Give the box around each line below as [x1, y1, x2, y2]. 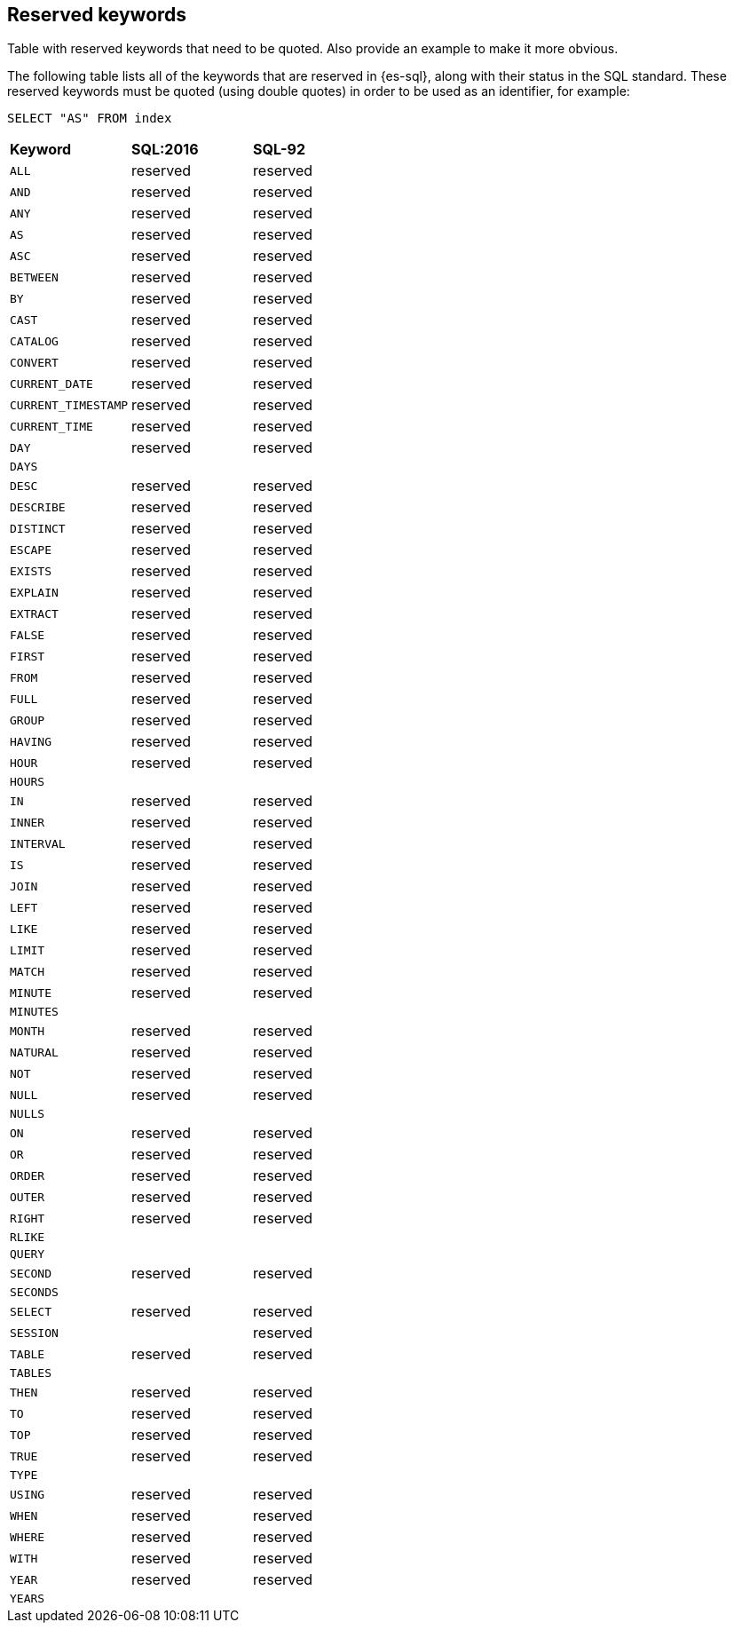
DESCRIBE [10, 500, 66, 514]
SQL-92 [253, 140, 305, 159]
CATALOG [10, 334, 59, 348]
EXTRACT [10, 606, 59, 621]
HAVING [10, 734, 51, 748]
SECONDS [10, 1286, 59, 1300]
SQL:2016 [131, 140, 199, 159]
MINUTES [10, 1005, 59, 1019]
